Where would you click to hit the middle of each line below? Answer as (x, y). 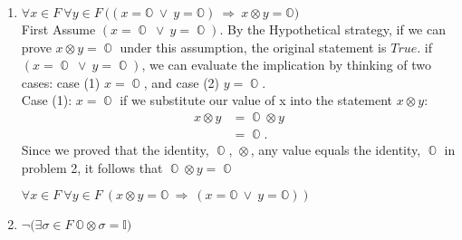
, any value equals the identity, (336, 150)
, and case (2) (182, 82)
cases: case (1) (61, 82)
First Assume (58, 29)
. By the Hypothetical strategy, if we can (332, 29)
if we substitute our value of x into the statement (256, 100)
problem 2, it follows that (92, 167)
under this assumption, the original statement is (253, 47)
